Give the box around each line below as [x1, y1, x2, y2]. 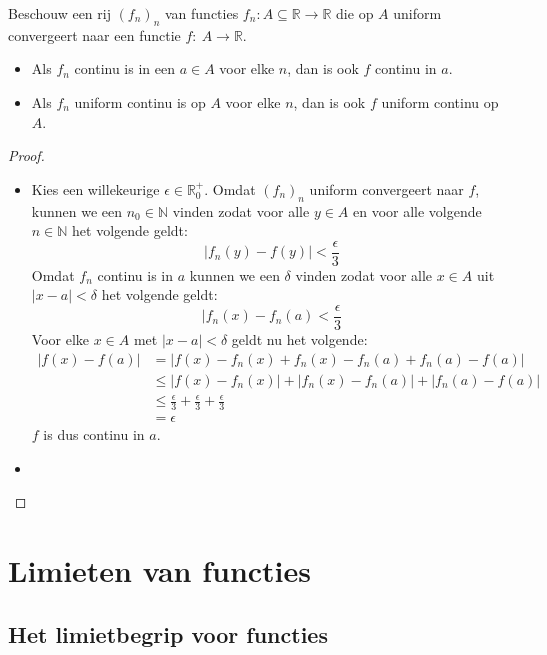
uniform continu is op [74, 91, 206, 112]
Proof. [8, 145, 45, 166]
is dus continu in [43, 424, 145, 445]
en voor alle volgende [353, 200, 482, 221]
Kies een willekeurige [31, 178, 160, 199]
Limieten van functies [8, 550, 312, 591]
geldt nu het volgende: [231, 329, 368, 350]
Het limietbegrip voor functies [8, 618, 328, 649]
